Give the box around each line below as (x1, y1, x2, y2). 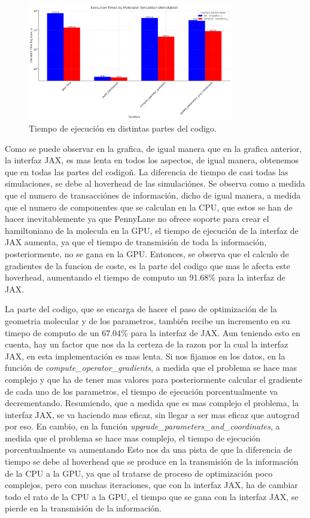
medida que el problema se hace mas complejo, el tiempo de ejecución (5, 431, 261, 444)
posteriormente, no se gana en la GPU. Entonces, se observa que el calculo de (5, 247, 289, 260)
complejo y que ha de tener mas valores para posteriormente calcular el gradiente (5, 373, 303, 385)
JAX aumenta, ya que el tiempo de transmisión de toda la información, (5, 236, 267, 248)
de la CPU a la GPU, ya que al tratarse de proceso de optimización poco (5, 467, 273, 479)
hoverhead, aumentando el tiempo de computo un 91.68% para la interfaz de (5, 271, 285, 284)
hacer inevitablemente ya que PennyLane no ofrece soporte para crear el (5, 212, 269, 225)
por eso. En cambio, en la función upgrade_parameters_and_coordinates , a (5, 420, 280, 432)
